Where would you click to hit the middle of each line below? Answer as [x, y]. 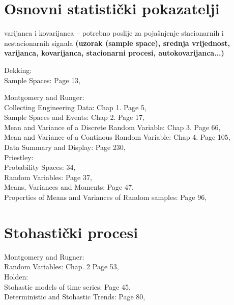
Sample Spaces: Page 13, [42, 80]
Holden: [16, 276]
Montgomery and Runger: [44, 97]
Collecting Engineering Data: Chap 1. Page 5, [75, 107]
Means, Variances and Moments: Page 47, [69, 187]
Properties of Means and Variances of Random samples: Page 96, [106, 197]
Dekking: [18, 70]
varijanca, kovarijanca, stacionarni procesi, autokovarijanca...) [114, 53]
